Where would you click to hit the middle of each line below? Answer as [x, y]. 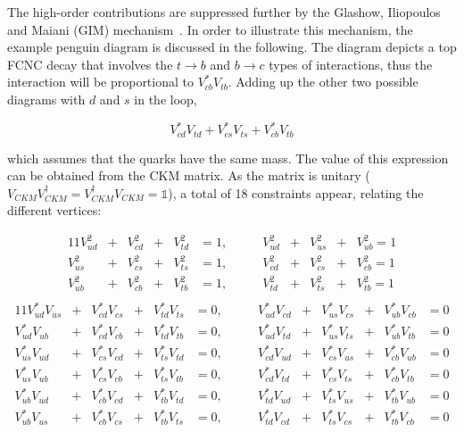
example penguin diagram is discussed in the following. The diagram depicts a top [232, 47]
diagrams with [46, 99]
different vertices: [54, 210]
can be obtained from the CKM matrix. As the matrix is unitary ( [189, 175]
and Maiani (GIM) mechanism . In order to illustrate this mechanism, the [210, 29]
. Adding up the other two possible [323, 82]
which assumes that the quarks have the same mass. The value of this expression [228, 158]
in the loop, [166, 99]
